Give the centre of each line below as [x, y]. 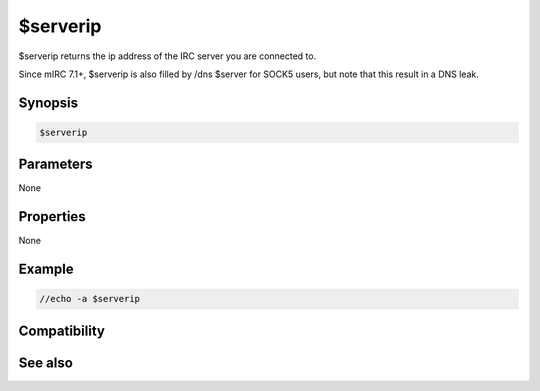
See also [46, 362]
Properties [52, 216]
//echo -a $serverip [89, 299]
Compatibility [61, 330]
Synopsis [48, 102]
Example [46, 269]
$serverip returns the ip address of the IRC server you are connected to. [167, 56]
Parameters [55, 164]
